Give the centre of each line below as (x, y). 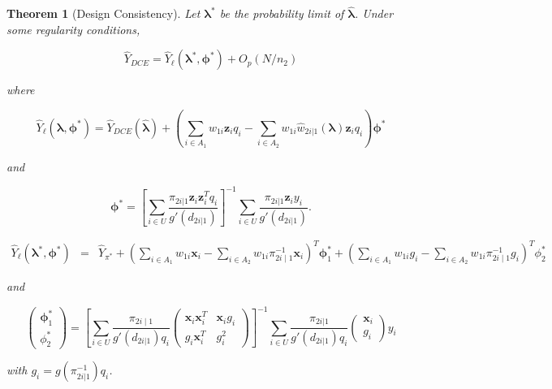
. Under (374, 13)
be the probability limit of (282, 13)
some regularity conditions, (73, 29)
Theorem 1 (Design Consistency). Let (103, 13)
